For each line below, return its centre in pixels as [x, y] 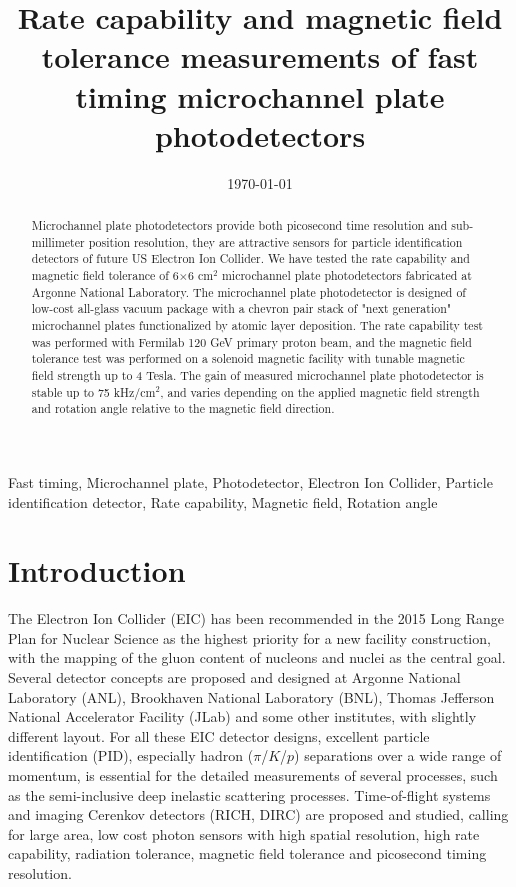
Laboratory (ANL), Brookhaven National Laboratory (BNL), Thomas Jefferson [251, 696]
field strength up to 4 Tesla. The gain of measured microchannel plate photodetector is [257, 374]
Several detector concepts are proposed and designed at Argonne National [234, 677]
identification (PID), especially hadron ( [131, 755]
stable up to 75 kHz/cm [93, 391]
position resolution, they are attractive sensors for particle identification [275, 241]
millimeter [58, 241]
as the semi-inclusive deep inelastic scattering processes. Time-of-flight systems [249, 794]
